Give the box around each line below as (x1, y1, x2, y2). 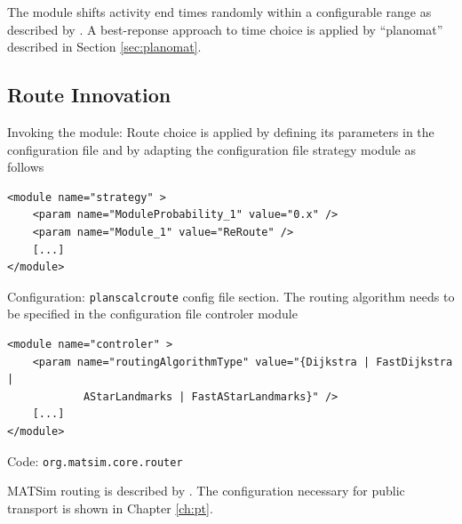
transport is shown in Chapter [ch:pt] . (7, 498, 213, 517)
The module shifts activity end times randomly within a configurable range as (7, 3, 432, 20)
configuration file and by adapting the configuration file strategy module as (7, 140, 416, 158)
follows (7, 157, 44, 176)
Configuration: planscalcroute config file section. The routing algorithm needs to (7, 286, 455, 305)
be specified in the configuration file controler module (7, 304, 298, 323)
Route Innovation (7, 81, 171, 109)
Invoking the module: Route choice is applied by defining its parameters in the (7, 122, 434, 141)
